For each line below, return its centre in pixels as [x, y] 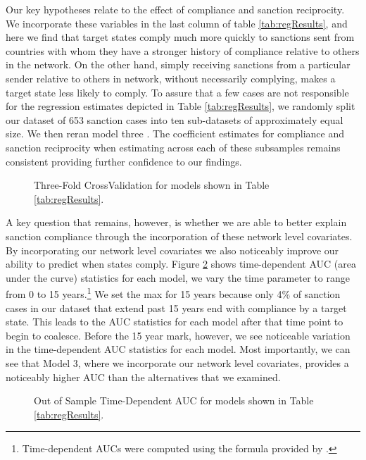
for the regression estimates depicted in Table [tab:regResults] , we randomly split [181, 106]
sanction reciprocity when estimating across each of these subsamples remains [173, 147]
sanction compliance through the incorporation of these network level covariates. [179, 236]
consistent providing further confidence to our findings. [124, 161]
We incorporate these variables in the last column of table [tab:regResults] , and [177, 23]
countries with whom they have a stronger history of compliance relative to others [183, 50]
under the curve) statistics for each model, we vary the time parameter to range [178, 277]
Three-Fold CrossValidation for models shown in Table [152, 185]
